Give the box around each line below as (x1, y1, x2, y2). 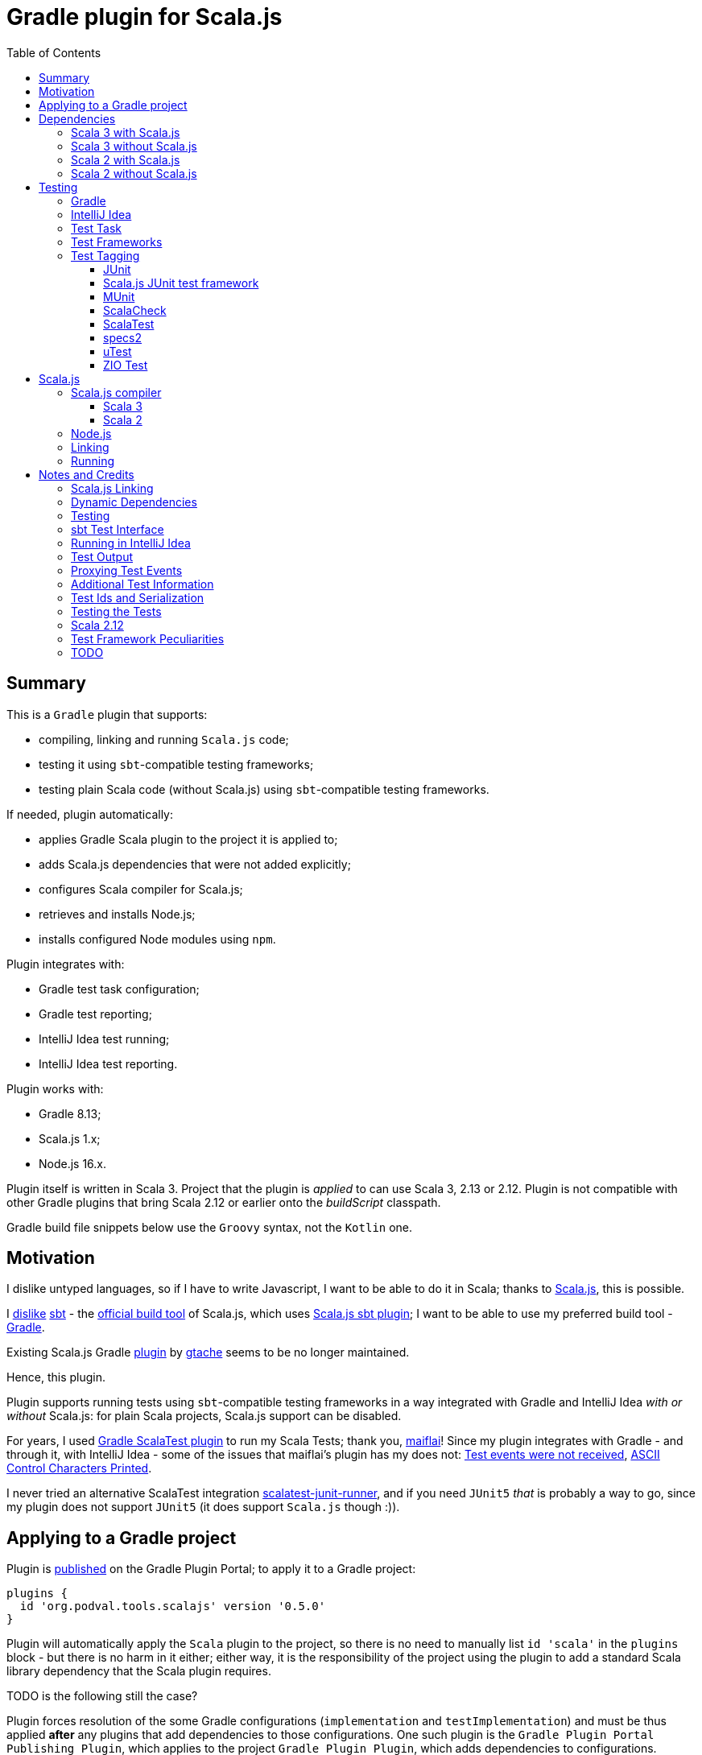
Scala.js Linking (71, 481, 154, 495)
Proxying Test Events (71, 563, 183, 577)
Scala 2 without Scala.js (71, 166, 197, 180)
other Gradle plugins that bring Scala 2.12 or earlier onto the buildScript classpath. (6, 1195, 441, 1209)
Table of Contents (6, 45, 101, 60)
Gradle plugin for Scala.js (6, 3, 283, 31)
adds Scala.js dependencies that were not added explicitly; (39, 857, 351, 871)
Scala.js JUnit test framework (103, 275, 259, 290)
